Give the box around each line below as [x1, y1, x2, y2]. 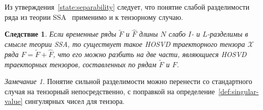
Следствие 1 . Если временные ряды [5, 29, 116, 39]
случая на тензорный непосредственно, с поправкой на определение [5, 86, 215, 96]
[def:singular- [218, 86, 259, 96]
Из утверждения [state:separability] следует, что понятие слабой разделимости [5, 2, 250, 12]
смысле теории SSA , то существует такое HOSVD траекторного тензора [5, 39, 245, 49]
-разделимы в [207, 29, 248, 39]
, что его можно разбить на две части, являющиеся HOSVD [53, 48, 247, 59]
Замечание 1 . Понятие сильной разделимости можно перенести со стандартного [5, 76, 252, 87]
